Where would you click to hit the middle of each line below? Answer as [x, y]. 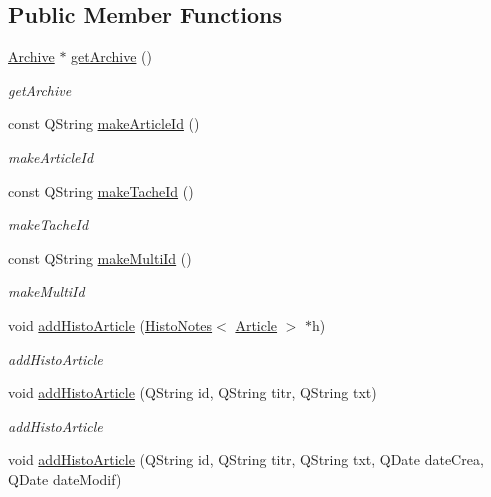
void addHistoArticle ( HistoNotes [110, 324]
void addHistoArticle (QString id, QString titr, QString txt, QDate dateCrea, [246, 459]
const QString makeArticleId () [104, 123]
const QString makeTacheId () [101, 190]
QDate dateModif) [65, 478]
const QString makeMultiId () [100, 257]
